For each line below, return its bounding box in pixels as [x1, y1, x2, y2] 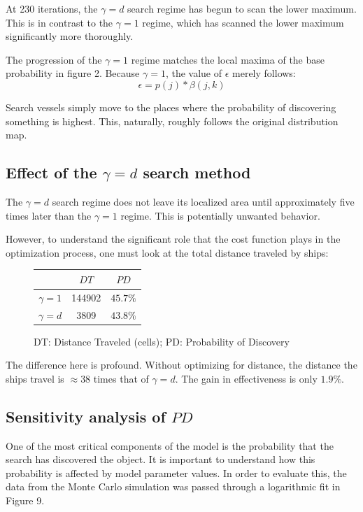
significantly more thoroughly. [6, 29, 134, 43]
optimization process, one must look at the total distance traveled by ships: [6, 245, 329, 259]
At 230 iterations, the [6, 1, 98, 15]
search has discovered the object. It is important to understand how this [6, 452, 315, 467]
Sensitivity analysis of [6, 405, 166, 427]
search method [143, 162, 251, 183]
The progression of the [6, 52, 102, 66]
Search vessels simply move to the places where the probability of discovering [6, 99, 336, 114]
